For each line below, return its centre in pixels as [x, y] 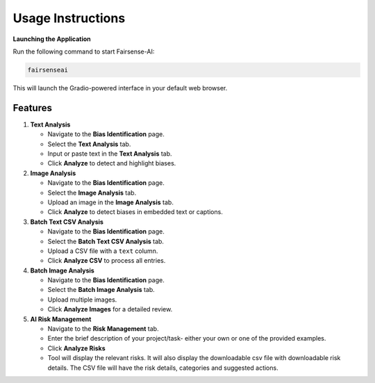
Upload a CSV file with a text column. [103, 251]
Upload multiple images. [82, 300]
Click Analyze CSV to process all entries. [107, 261]
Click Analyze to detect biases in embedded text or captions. [135, 212]
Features [32, 108]
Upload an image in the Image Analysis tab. [110, 202]
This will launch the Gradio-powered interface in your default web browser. [120, 88]
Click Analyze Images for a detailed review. [110, 309]
